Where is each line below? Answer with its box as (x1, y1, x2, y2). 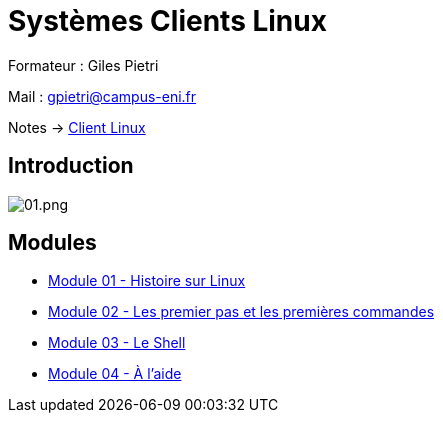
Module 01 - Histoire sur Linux (48, 272, 246, 290)
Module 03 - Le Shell (48, 334, 186, 352)
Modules (8, 230, 97, 256)
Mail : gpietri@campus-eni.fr (8, 87, 197, 105)
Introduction (8, 153, 134, 179)
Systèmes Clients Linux (8, 4, 327, 38)
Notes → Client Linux (8, 118, 146, 136)
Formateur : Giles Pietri (8, 56, 159, 74)
